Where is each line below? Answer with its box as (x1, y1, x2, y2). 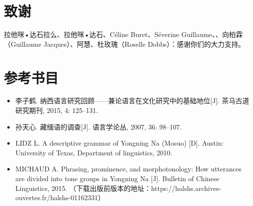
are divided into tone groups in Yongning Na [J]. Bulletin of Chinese (15, 173, 219, 183)
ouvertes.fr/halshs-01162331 (15, 192, 98, 203)
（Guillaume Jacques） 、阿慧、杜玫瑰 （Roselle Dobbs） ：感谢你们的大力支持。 (4, 38, 245, 49)
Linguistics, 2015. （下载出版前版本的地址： (15, 183, 151, 193)
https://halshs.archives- (151, 183, 221, 193)
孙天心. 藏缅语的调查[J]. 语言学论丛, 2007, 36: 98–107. (15, 121, 182, 131)
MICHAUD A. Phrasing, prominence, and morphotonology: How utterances (15, 164, 242, 174)
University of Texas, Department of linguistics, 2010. (15, 147, 172, 157)
